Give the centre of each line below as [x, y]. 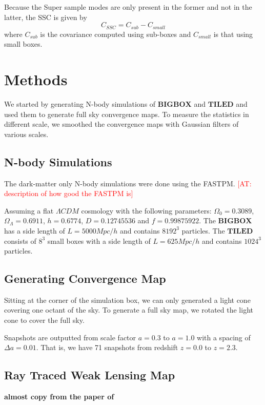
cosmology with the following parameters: [146, 210]
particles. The [203, 230]
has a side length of [35, 230]
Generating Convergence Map [85, 278]
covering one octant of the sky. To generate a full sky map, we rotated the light [129, 310]
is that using [233, 34]
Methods [36, 79]
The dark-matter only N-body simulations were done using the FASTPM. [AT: [128, 183]
